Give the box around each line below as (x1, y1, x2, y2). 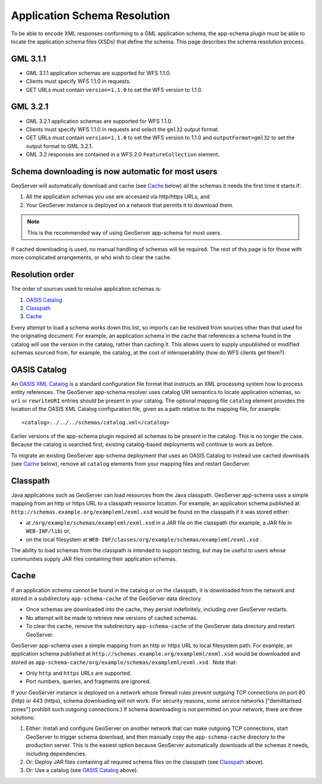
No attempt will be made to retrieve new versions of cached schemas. (26, 614, 198, 621)
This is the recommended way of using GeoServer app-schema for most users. (27, 229, 222, 236)
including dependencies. (26, 750, 86, 757)
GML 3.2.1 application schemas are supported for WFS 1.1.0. (26, 117, 173, 125)
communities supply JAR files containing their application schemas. (11, 555, 177, 562)
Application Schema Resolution (11, 9, 170, 22)
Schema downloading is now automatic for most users (11, 166, 218, 176)
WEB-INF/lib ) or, (26, 527, 71, 534)
